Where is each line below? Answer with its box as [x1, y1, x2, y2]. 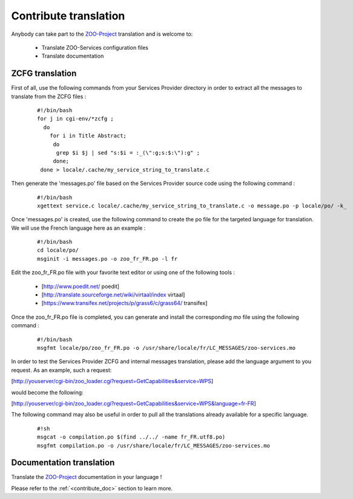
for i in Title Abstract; [49, 132, 127, 139]
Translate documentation [41, 52, 104, 60]
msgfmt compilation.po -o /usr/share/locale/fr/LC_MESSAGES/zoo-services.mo [37, 442, 271, 449]
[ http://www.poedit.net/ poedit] [41, 283, 120, 290]
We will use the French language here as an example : [11, 224, 146, 232]
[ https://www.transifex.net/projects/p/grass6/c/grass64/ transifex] [41, 300, 208, 307]
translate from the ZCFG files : [11, 93, 87, 100]
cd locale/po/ [37, 247, 79, 254]
